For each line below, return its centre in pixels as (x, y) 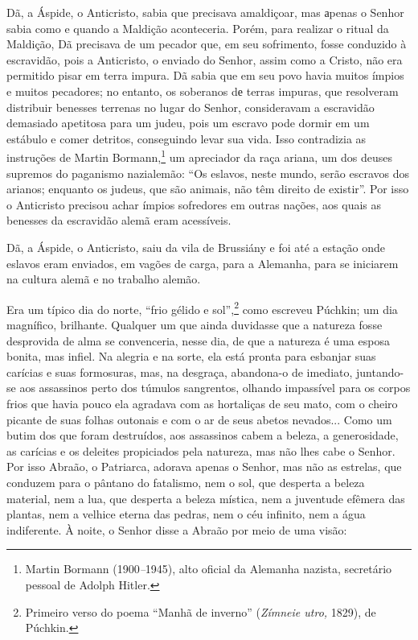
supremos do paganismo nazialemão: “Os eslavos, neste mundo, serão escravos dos (208, 173)
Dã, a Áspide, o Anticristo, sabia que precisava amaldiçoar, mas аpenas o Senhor (205, 12)
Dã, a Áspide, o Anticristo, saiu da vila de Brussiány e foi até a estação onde (196, 247)
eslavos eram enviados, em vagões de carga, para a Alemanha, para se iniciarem (203, 263)
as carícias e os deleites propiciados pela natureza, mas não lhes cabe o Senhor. (201, 450)
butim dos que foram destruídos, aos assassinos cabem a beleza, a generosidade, (203, 435)
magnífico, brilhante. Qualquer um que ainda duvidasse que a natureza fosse (195, 324)
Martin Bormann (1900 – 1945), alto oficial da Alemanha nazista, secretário (209, 569)
